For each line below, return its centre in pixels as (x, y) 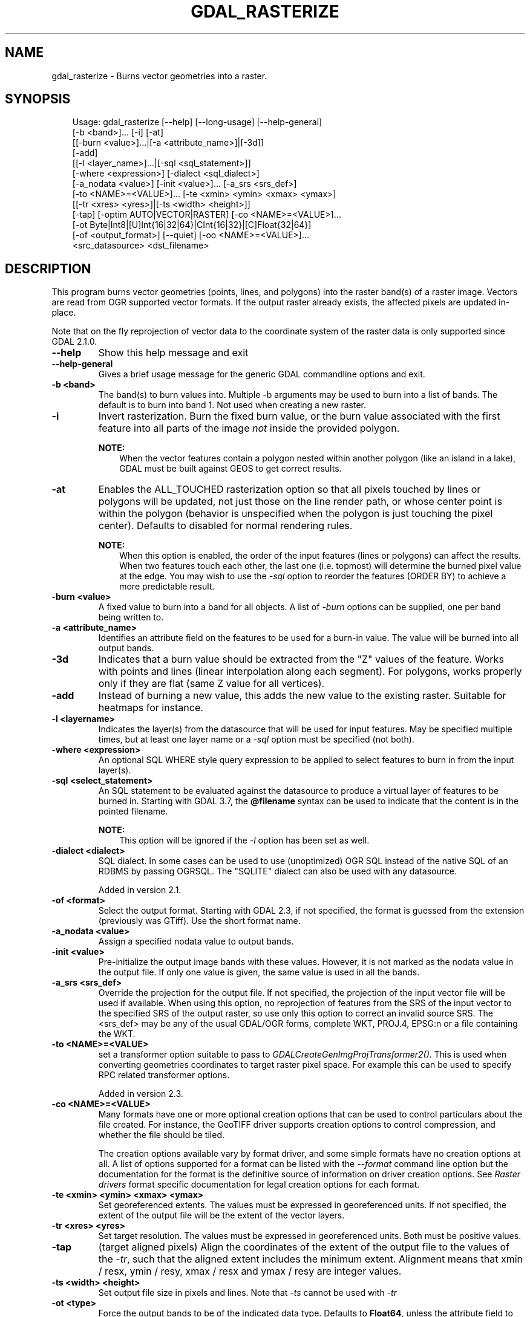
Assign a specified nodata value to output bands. (196, 941)
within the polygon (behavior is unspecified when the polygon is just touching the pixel (296, 514)
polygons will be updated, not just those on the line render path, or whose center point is (300, 502)
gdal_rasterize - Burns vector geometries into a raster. (159, 76)
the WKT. (117, 1034)
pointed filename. (133, 811)
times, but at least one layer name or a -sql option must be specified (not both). (256, 740)
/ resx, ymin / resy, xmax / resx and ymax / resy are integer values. (250, 1271)
